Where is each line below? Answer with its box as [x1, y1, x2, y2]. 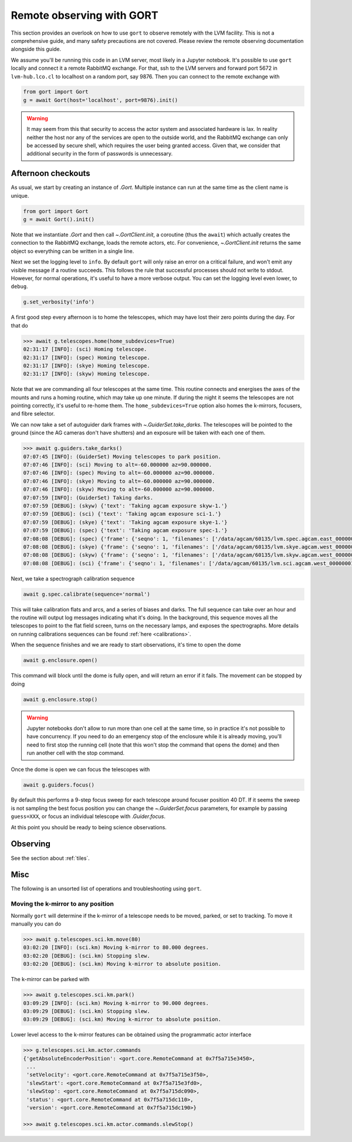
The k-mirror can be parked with [11, 976, 90, 983]
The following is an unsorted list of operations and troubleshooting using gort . [11, 885, 202, 892]
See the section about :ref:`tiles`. [11, 854, 90, 861]
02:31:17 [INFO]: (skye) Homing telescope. [23, 362, 151, 369]
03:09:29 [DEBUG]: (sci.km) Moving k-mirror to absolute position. [23, 1016, 222, 1023]
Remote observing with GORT [11, 9, 158, 22]
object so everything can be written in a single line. [11, 247, 134, 255]
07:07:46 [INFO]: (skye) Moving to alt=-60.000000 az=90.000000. [23, 478, 215, 484]
